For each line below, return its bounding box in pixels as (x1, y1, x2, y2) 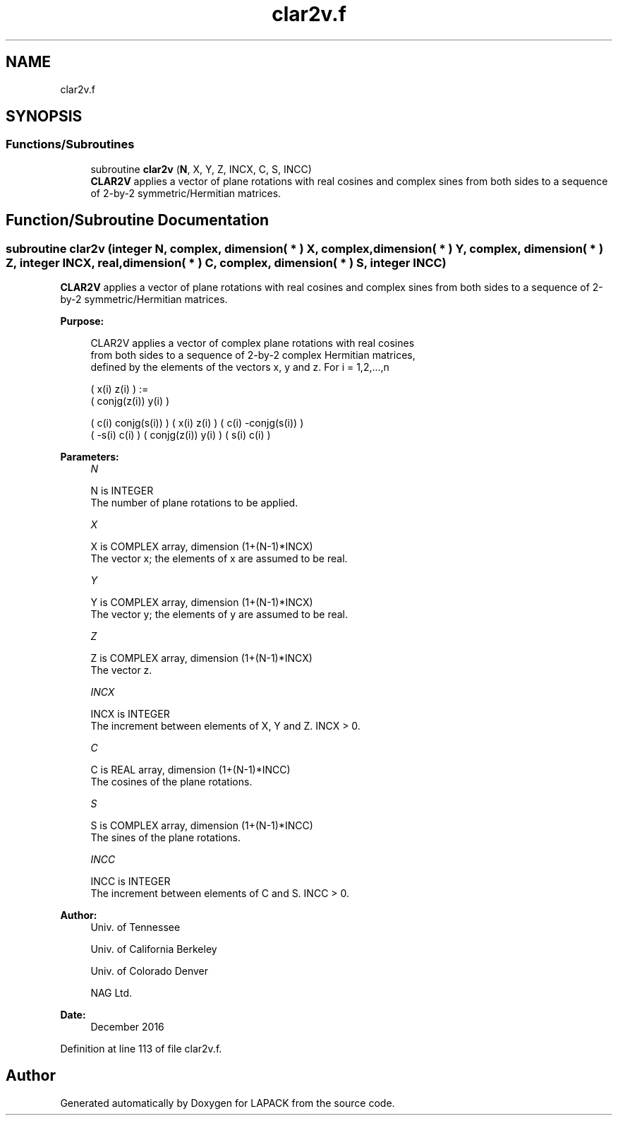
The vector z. (90, 664, 152, 677)
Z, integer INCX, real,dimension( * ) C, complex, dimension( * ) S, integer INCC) (6, 255, 447, 270)
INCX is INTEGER (90, 708, 170, 720)
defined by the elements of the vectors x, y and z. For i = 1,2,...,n (90, 361, 389, 374)
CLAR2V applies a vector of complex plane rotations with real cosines (90, 337, 415, 350)
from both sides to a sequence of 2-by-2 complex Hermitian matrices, (90, 349, 416, 362)
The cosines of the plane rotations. (90, 776, 253, 788)
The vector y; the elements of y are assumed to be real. (90, 608, 349, 621)
